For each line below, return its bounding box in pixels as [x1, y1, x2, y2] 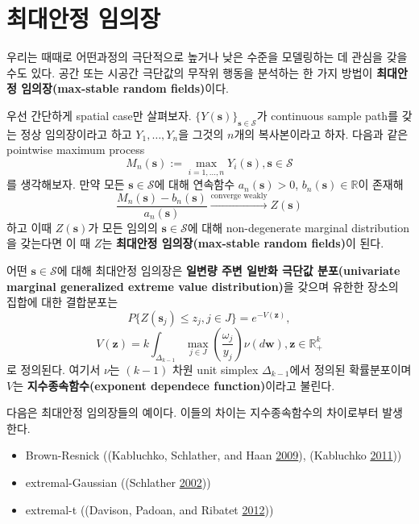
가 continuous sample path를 [256, 106, 399, 123]
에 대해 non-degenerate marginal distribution [187, 218, 410, 235]
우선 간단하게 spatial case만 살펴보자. [6, 106, 192, 123]
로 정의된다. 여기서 [6, 360, 101, 377]
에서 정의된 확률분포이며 [289, 360, 412, 377]
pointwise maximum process [6, 141, 145, 158]
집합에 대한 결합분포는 [6, 293, 118, 310]
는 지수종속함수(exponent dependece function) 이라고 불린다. [13, 376, 335, 393]
